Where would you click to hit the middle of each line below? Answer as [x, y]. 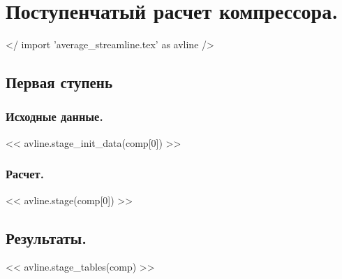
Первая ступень [59, 82]
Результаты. [46, 237]
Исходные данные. [54, 116]
